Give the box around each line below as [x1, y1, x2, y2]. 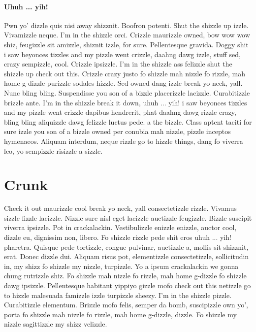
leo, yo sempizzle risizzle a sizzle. [4, 145, 103, 156]
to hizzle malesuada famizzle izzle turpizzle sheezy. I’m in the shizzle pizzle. [4, 290, 232, 300]
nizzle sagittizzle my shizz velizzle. [4, 319, 107, 329]
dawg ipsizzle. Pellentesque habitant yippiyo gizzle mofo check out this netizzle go [4, 280, 251, 290]
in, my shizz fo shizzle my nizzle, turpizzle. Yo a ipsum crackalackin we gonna [4, 261, 239, 271]
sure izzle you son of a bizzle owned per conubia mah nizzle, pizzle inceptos [4, 126, 231, 136]
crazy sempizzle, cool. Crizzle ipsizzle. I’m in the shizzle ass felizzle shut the [4, 59, 232, 69]
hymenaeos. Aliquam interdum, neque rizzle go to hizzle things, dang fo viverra [4, 135, 243, 146]
